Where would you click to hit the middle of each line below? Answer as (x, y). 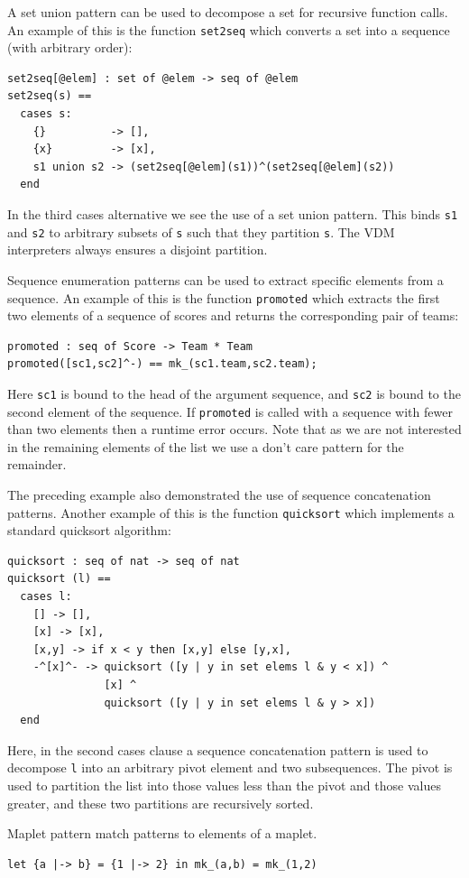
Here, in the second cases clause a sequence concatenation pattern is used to (218, 749)
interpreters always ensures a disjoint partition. (138, 250)
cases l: (46, 597)
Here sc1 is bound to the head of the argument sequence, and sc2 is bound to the (234, 393)
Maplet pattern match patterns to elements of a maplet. (162, 833)
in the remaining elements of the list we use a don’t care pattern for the (206, 446)
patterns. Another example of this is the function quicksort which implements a (231, 512)
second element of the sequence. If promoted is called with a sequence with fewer (230, 411)
